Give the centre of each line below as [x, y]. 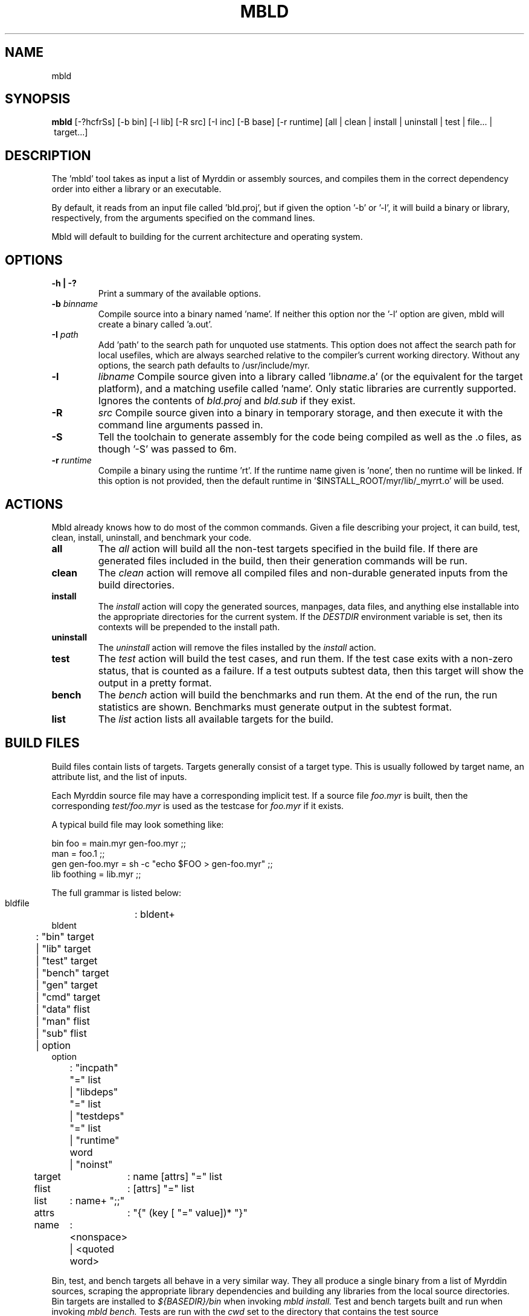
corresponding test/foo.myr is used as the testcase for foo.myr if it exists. [198, 805]
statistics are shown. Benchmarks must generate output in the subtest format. [275, 707]
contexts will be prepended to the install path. [189, 627]
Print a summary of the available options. [179, 294]
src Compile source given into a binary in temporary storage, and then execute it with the [300, 413]
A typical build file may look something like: [138, 824]
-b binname [75, 304]
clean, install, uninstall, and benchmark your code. [152, 537]
